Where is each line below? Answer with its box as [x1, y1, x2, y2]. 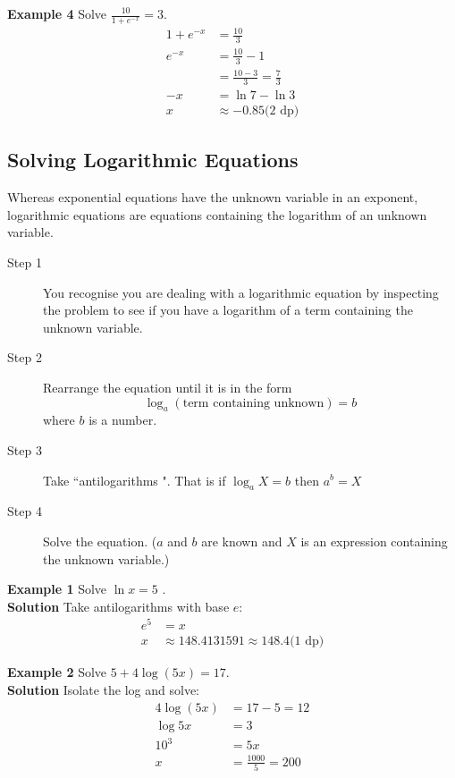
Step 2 [7, 348, 42, 367]
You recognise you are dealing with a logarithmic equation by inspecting [43, 283, 439, 301]
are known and [201, 531, 282, 550]
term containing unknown [182, 396, 324, 410]
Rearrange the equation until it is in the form [43, 377, 292, 396]
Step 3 [7, 440, 42, 459]
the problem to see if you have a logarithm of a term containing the [43, 300, 413, 319]
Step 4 [7, 502, 42, 520]
